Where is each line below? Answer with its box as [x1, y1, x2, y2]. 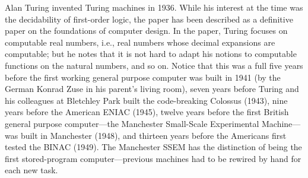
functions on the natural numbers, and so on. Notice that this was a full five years [5, 59, 303, 71]
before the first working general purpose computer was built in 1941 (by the [5, 71, 281, 83]
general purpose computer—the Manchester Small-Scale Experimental [5, 117, 259, 129]
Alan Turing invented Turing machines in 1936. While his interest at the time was [5, 1, 303, 13]
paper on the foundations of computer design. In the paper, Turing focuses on [5, 24, 288, 37]
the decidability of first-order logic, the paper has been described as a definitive [5, 12, 293, 25]
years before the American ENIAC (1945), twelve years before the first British [5, 106, 289, 118]
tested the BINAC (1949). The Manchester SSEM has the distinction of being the [5, 141, 302, 153]
